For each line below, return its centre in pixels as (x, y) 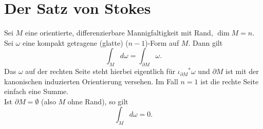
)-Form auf (162, 42)
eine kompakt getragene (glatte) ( (75, 42)
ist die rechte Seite (230, 81)
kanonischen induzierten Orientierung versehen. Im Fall (91, 81)
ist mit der (242, 71)
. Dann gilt (205, 42)
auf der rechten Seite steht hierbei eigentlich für (100, 71)
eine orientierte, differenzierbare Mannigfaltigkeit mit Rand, (119, 33)
